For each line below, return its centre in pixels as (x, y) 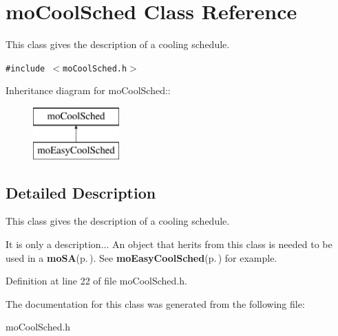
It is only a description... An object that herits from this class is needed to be (169, 244)
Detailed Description (81, 192)
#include (25, 68)
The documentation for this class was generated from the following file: (155, 303)
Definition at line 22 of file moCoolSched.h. (96, 281)
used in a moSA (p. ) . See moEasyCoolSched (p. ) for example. (141, 257)
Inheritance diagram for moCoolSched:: (88, 90)
